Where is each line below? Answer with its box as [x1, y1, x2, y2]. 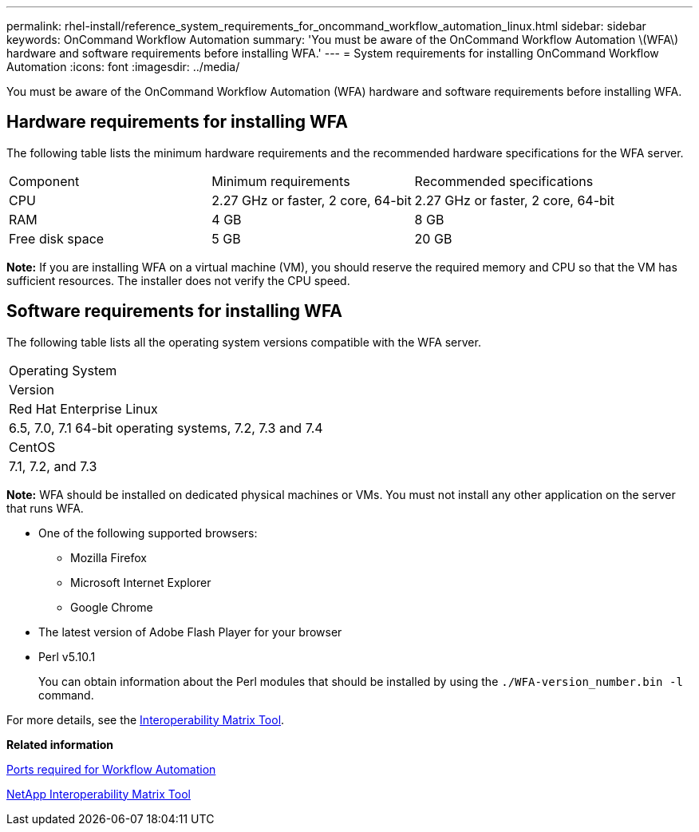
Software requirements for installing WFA [6, 301, 342, 322]
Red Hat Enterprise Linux [9, 400, 158, 417]
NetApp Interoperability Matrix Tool [6, 786, 191, 801]
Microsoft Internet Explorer [70, 575, 211, 589]
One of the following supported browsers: [38, 525, 258, 540]
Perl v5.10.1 [38, 649, 96, 664]
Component [9, 172, 80, 189]
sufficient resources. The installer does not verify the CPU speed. [6, 273, 350, 287]
